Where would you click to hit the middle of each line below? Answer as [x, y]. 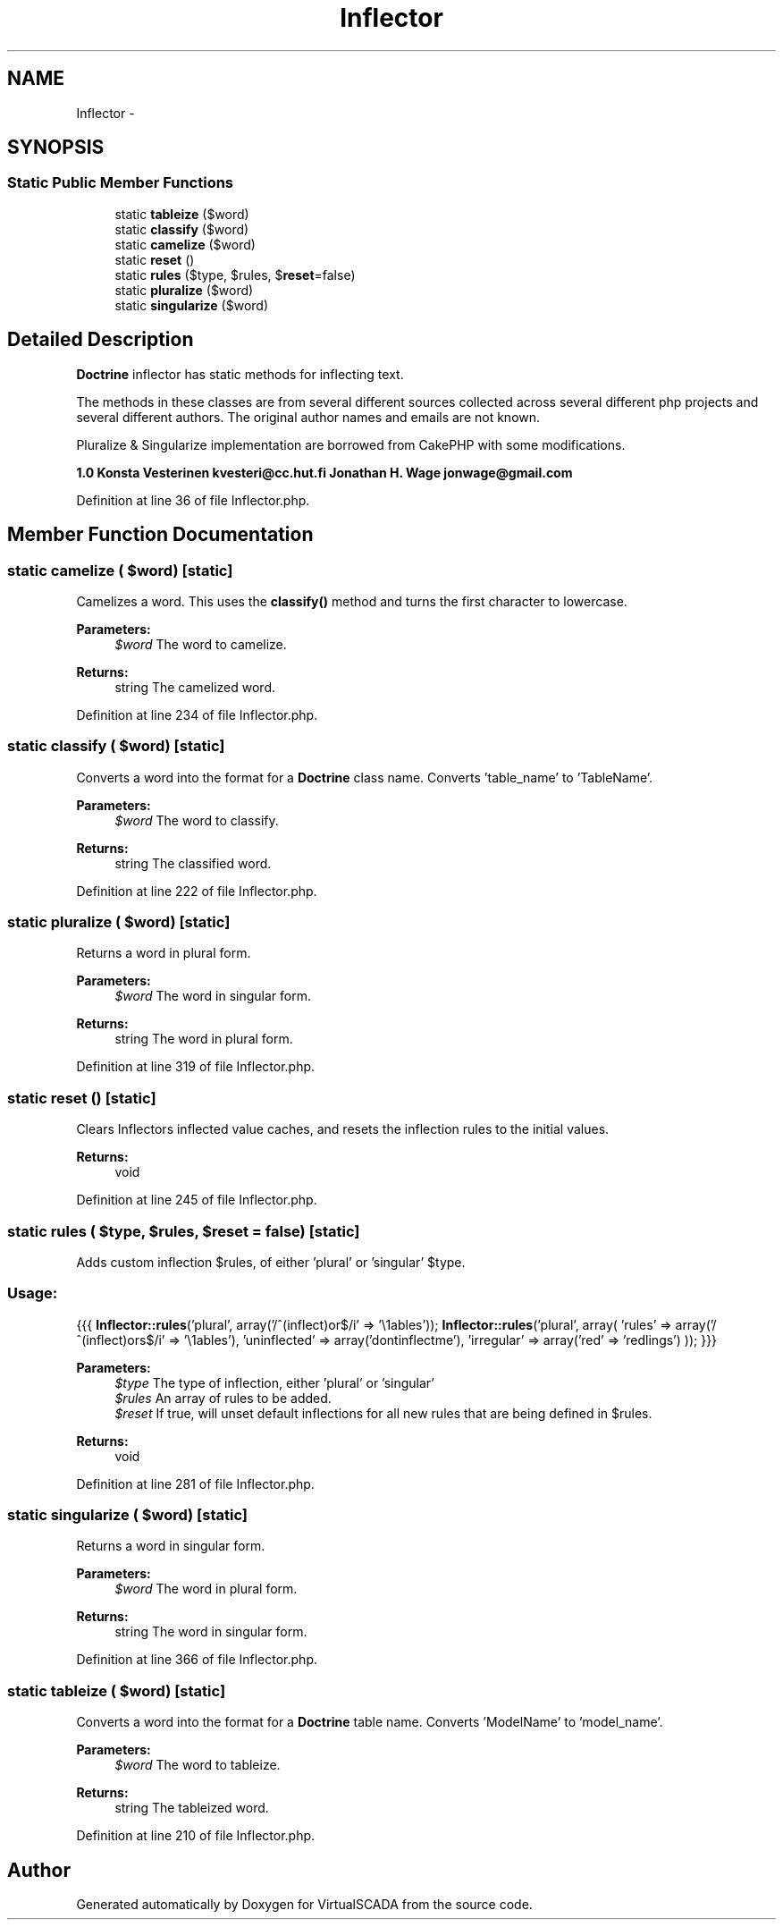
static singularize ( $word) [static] [128, 1515]
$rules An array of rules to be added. [223, 1398]
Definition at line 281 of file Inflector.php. [195, 1483]
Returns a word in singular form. [171, 1546]
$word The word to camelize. [201, 644]
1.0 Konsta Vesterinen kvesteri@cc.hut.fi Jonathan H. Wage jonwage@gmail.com [324, 472]
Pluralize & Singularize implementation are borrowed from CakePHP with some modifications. [351, 444]
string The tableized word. [192, 1808]
